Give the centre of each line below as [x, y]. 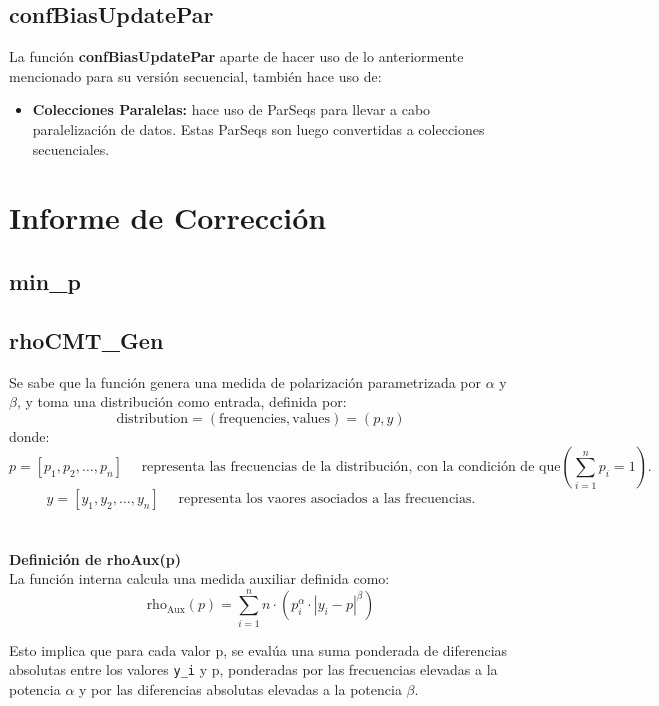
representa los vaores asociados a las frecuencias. [327, 499]
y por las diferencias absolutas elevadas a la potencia [240, 689]
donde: [29, 435]
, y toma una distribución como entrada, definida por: [181, 401]
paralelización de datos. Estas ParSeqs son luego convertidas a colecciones [258, 128]
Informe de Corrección [168, 217]
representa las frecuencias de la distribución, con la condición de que [351, 467]
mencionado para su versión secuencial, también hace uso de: [195, 75]
